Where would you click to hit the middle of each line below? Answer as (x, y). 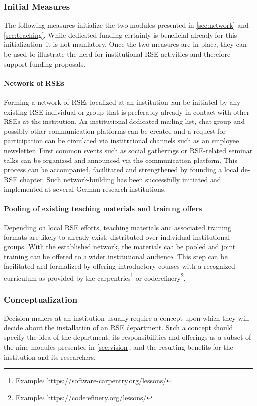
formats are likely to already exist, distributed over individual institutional (117, 237)
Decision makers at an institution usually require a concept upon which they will (127, 318)
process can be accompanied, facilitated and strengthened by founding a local (121, 170)
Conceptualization (41, 299)
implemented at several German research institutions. (85, 189)
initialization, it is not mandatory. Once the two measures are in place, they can (125, 44)
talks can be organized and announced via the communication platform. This (121, 160)
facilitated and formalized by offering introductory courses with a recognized (120, 266)
